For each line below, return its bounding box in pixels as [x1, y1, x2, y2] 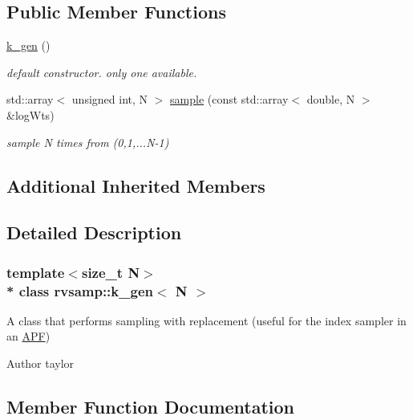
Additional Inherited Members [6, 173, 265, 198]
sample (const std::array [170, 91, 289, 108]
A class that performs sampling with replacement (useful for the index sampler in [6, 312, 407, 328]
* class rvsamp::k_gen [6, 280, 153, 300]
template [6, 262, 65, 282]
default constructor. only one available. [6, 63, 197, 80]
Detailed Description [6, 220, 182, 245]
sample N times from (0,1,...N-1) [6, 133, 169, 150]
